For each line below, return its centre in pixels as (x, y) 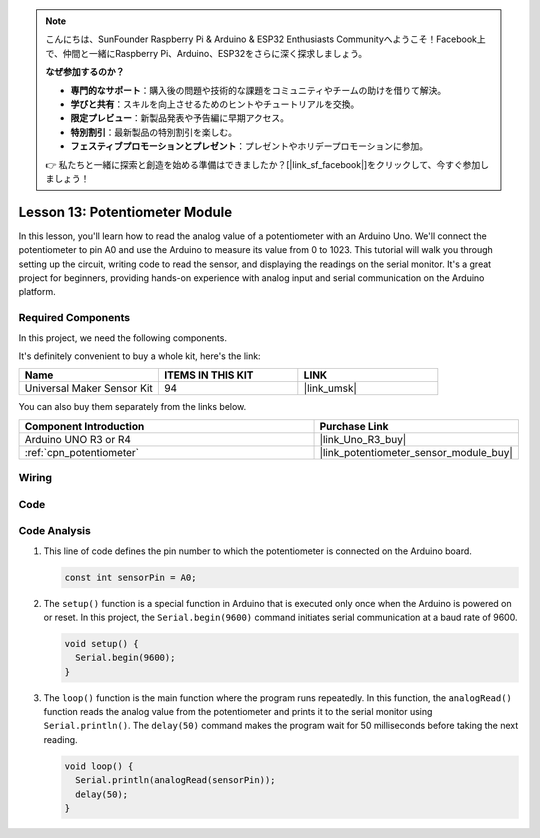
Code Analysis (55, 531)
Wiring (35, 478)
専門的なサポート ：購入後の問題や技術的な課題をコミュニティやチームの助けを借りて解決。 (258, 90)
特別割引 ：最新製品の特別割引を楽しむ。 (153, 132)
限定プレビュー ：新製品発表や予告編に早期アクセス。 (180, 118)
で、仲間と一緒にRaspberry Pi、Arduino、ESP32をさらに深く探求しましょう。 (206, 53)
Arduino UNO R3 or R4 (78, 439)
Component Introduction (84, 426)
